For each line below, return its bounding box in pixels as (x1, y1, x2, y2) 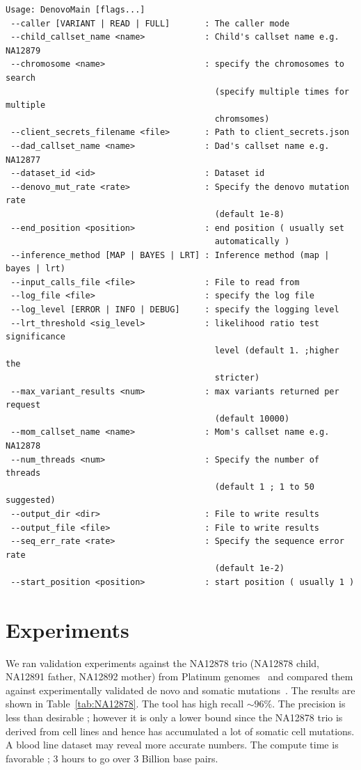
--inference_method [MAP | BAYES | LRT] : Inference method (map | (10, 250, 330, 260)
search (6, 72, 35, 83)
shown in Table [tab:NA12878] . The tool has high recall (6, 696, 244, 711)
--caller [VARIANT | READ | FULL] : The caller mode (10, 18, 290, 29)
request (6, 400, 41, 410)
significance (6, 332, 65, 342)
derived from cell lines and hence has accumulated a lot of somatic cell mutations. (6, 723, 355, 738)
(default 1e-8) (214, 209, 284, 219)
